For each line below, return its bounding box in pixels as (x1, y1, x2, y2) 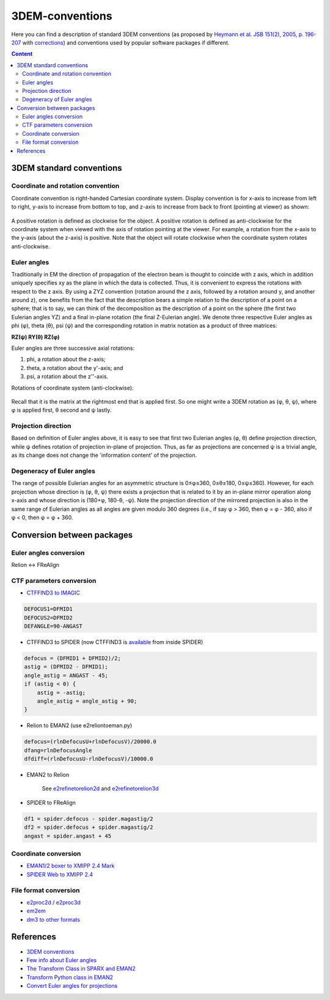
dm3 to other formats (26, 916, 81, 923)
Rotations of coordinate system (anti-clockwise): (11, 384, 134, 391)
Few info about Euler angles (26, 956, 97, 963)
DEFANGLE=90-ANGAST (24, 623, 82, 630)
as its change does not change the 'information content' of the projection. (11, 451, 197, 459)
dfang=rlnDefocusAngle (24, 747, 92, 754)
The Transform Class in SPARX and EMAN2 (26, 965, 136, 972)
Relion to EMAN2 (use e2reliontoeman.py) (26, 722, 133, 729)
